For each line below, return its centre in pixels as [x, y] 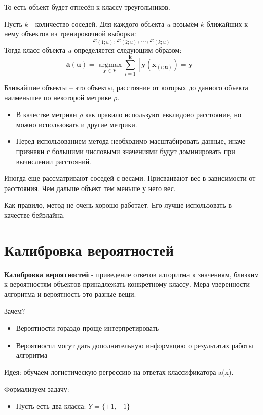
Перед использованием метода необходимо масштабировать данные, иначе [131, 141]
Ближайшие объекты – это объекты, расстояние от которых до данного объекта [126, 87]
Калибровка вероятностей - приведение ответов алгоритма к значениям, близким [132, 274]
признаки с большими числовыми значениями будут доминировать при [125, 151]
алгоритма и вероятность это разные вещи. [70, 294]
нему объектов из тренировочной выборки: [70, 34]
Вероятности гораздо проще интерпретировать [87, 328]
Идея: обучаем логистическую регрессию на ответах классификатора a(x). [119, 372]
